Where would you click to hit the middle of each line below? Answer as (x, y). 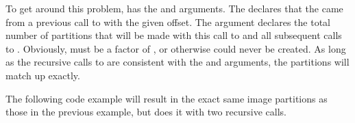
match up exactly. (43, 75)
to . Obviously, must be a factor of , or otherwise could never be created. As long (176, 48)
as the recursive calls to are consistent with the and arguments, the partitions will (177, 62)
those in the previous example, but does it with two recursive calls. (146, 112)
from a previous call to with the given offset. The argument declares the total (168, 22)
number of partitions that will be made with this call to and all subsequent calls (174, 35)
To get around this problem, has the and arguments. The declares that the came (174, 8)
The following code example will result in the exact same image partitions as (167, 98)
